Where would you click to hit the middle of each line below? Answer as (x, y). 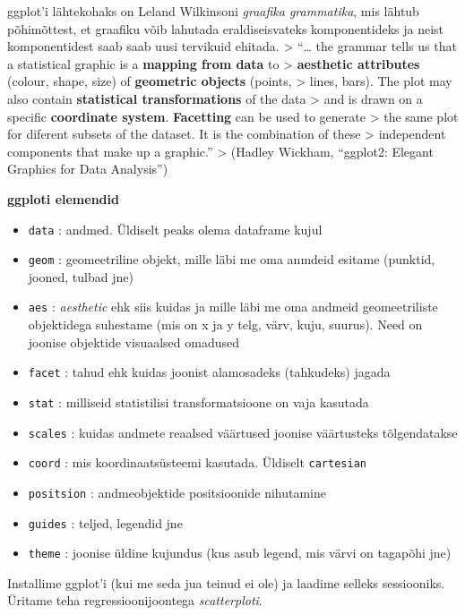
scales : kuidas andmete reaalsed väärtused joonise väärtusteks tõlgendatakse (243, 432)
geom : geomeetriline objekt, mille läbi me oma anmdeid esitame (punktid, (232, 259)
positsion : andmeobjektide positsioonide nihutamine (177, 492)
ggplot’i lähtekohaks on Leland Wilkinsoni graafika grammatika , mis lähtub (213, 11)
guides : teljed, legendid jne (105, 522)
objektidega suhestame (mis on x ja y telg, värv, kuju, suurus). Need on (225, 325)
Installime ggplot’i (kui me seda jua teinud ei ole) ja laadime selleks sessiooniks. (226, 582)
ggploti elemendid (63, 198)
